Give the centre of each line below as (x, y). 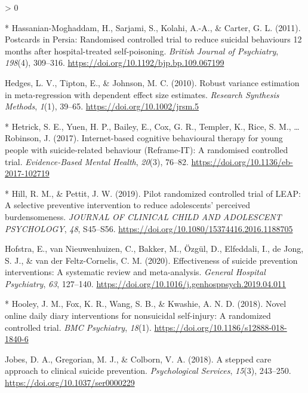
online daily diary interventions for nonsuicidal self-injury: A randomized (138, 316)
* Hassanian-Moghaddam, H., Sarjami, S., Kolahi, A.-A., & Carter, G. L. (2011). (153, 27)
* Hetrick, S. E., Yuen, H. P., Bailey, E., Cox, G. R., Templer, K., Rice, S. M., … (152, 126)
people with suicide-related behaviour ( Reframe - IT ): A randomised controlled (147, 149)
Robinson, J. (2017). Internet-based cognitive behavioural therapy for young (144, 138)
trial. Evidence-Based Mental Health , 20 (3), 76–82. (97, 161)
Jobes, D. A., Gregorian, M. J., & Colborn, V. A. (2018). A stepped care (138, 359)
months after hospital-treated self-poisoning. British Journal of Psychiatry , (142, 51)
